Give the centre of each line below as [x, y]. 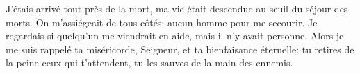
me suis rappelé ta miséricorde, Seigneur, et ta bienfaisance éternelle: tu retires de [180, 49]
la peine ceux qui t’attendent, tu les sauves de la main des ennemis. [149, 63]
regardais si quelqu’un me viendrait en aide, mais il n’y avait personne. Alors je [175, 36]
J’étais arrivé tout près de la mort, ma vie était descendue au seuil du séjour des [177, 8]
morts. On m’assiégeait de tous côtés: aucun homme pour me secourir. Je [162, 22]
